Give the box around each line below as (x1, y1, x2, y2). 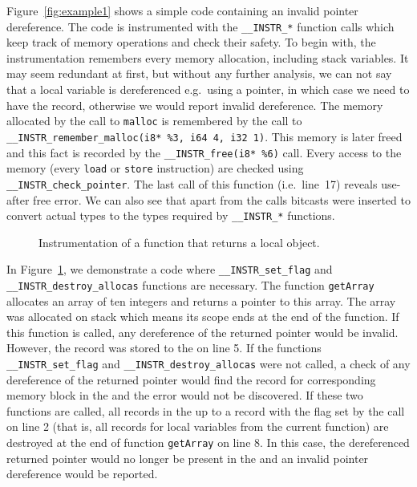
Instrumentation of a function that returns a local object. (38, 233, 320, 250)
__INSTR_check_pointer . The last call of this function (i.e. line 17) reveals (6, 175, 378, 192)
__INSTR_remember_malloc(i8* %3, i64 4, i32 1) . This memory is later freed (6, 128, 403, 144)
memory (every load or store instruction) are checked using (6, 160, 304, 177)
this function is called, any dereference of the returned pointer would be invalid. (6, 323, 399, 340)
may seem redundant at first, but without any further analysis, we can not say (6, 65, 392, 82)
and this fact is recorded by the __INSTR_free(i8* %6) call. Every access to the (6, 144, 402, 160)
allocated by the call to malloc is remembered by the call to (6, 112, 302, 129)
